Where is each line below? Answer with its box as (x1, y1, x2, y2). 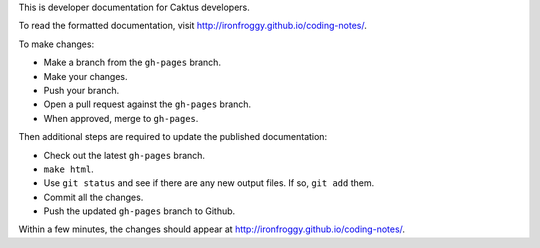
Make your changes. (43, 70, 129, 82)
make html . (43, 163, 94, 175)
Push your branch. (43, 84, 120, 96)
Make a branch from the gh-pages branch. (43, 56, 222, 69)
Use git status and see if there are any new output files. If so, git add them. (43, 177, 375, 189)
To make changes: (18, 38, 95, 50)
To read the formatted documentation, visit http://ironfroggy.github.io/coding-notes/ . (18, 20, 367, 32)
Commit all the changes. (43, 191, 144, 203)
